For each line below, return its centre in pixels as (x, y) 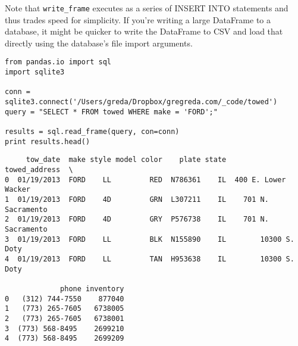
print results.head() (48, 141)
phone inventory (92, 289)
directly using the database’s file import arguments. (99, 43)
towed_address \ (39, 170)
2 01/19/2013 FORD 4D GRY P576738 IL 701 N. (137, 219)
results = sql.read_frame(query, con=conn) (92, 132)
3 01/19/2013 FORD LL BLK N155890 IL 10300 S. (150, 239)
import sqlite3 (35, 72)
